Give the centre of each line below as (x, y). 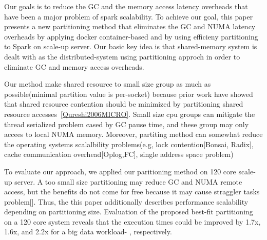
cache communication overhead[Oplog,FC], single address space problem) (119, 154)
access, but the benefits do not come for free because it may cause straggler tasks (132, 192)
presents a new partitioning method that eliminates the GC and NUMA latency (130, 26)
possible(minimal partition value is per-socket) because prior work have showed (129, 94)
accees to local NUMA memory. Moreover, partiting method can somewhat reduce (133, 134)
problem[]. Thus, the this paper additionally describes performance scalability (126, 201)
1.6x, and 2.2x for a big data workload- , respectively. (88, 232)
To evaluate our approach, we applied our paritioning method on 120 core (120, 171)
